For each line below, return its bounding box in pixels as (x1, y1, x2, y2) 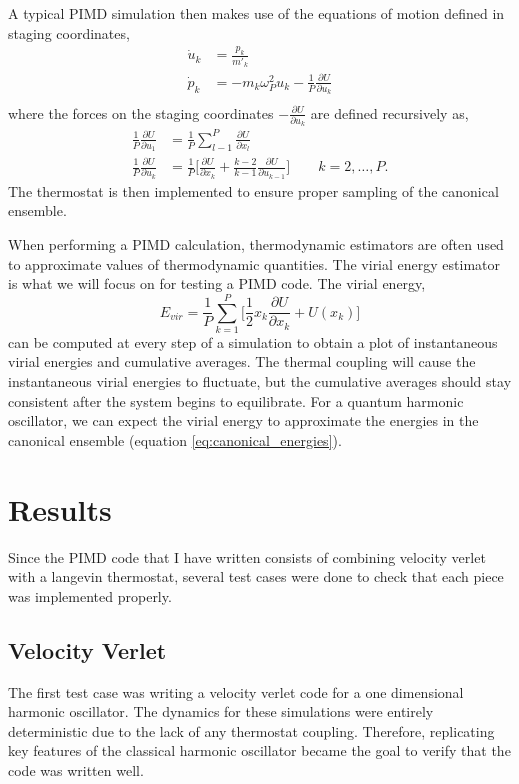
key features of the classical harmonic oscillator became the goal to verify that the (8, 740, 511, 761)
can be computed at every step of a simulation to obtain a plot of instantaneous (8, 331, 498, 352)
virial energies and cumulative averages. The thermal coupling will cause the (8, 351, 476, 372)
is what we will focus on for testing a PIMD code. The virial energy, (8, 273, 426, 294)
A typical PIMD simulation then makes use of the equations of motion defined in (8, 3, 505, 23)
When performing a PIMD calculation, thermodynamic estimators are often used (8, 233, 504, 254)
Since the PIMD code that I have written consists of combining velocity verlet (8, 546, 486, 567)
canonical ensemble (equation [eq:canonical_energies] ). (8, 429, 342, 450)
